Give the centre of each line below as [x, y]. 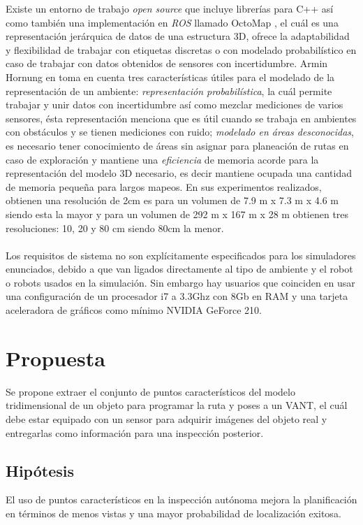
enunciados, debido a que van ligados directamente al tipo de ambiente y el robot [179, 269]
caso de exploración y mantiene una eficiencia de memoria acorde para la [162, 159]
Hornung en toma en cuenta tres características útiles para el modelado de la [170, 77]
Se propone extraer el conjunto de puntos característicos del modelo [150, 391]
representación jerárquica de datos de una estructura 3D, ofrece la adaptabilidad [178, 36]
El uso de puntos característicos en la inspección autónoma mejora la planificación [181, 499]
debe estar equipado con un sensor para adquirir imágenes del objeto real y [166, 418]
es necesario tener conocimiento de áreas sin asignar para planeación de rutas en [177, 145]
